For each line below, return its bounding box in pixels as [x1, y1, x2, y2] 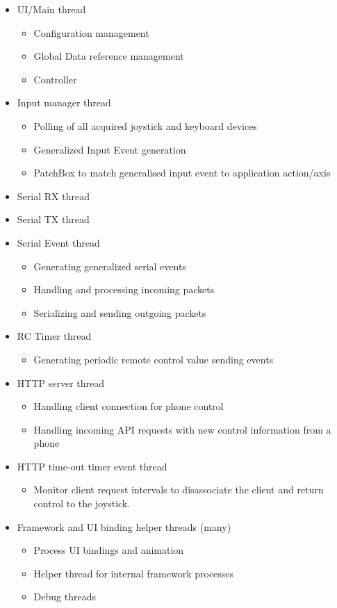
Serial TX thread [17, 212, 90, 227]
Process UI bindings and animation [33, 543, 184, 557]
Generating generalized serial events [33, 258, 186, 273]
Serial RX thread [17, 188, 90, 203]
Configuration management [33, 25, 149, 40]
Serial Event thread [17, 235, 100, 249]
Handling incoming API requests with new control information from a [33, 422, 331, 436]
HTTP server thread [17, 375, 105, 390]
